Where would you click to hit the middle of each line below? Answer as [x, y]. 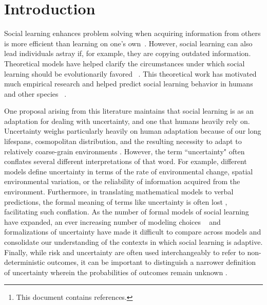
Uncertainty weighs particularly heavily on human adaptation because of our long [133, 131]
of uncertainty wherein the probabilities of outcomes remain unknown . [116, 272]
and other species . [35, 93]
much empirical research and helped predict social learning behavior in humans [129, 84]
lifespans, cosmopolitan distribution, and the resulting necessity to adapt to [123, 141]
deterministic [25, 262]
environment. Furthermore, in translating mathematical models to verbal [119, 192]
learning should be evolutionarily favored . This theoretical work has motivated [130, 73]
